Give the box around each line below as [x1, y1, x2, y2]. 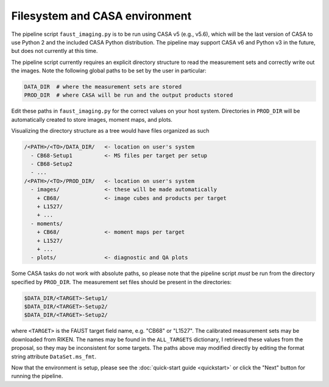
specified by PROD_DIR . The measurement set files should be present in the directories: [11, 278, 232, 285]
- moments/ [30, 220, 63, 227]
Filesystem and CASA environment [11, 9, 192, 23]
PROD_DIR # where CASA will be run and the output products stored [24, 92, 233, 99]
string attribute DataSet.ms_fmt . [11, 353, 97, 360]
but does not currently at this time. [11, 47, 98, 55]
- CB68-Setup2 [30, 161, 73, 167]
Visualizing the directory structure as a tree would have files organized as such [11, 127, 210, 134]
